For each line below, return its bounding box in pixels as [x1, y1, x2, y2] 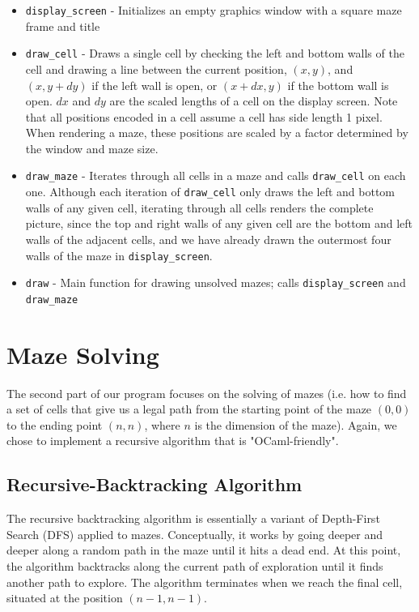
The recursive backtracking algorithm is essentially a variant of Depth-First [6, 510, 380, 527]
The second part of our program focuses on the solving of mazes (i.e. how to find [6, 384, 407, 401]
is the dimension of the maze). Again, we [194, 416, 397, 433]
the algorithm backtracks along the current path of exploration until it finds [6, 558, 383, 575]
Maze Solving [6, 337, 159, 370]
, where [144, 416, 180, 433]
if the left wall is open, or [91, 76, 218, 93]
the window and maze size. [25, 139, 159, 156]
